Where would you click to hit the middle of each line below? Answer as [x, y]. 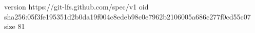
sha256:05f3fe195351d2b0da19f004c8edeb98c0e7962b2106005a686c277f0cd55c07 [128, 16]
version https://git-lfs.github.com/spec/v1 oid [76, 6]
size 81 [15, 26]
